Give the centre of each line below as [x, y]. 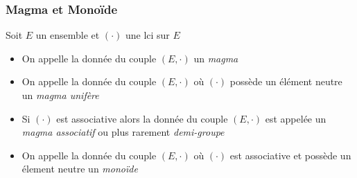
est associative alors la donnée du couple [142, 118]
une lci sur [147, 35]
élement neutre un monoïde [80, 169]
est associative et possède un [290, 155]
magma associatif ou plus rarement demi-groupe [123, 132]
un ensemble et [68, 35]
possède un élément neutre [286, 81]
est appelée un [296, 118]
